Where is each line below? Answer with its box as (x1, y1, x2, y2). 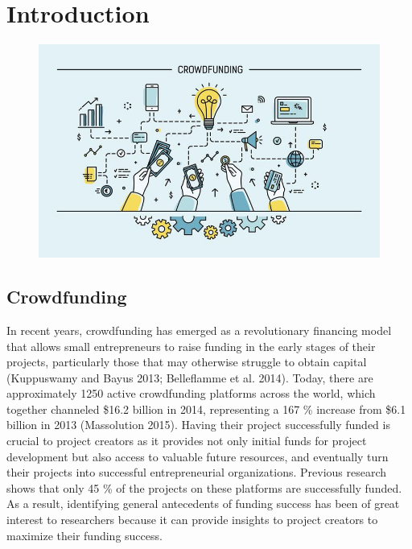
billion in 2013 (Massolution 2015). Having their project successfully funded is (6, 416, 390, 433)
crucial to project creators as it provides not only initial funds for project (6, 432, 367, 449)
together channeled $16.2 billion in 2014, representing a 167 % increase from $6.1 (6, 400, 406, 417)
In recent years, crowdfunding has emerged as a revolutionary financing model (6, 321, 392, 338)
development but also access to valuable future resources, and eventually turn (6, 448, 389, 464)
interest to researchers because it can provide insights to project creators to (6, 511, 378, 528)
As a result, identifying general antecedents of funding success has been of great (6, 495, 400, 512)
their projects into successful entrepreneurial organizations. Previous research (6, 464, 387, 481)
